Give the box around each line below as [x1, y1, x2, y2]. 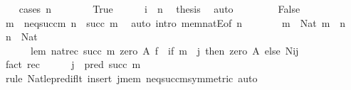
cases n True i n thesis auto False [19, 1, 300, 16]
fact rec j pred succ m [5, 57, 141, 72]
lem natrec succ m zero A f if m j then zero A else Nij [30, 43, 299, 57]
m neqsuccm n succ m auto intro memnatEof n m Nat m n [5, 15, 346, 30]
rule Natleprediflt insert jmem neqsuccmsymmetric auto [5, 70, 258, 85]
